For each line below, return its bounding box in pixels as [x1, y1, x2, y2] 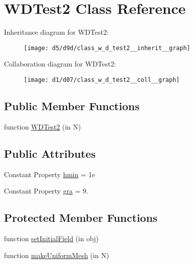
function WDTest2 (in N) [4, 121, 81, 132]
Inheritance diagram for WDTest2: [4, 27, 109, 37]
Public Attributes [4, 145, 96, 161]
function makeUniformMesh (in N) [4, 250, 109, 260]
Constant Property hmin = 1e [4, 169, 95, 179]
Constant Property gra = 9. [4, 186, 88, 196]
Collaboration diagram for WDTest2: [4, 59, 116, 69]
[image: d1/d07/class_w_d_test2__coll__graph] [24, 76, 180, 83]
